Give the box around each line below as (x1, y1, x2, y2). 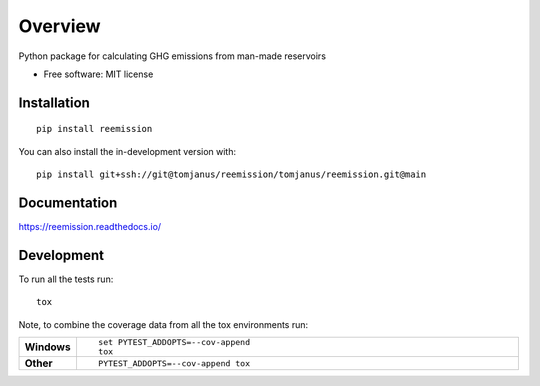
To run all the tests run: (18, 273, 114, 285)
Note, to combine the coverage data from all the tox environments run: (18, 318, 309, 330)
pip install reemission (36, 123, 153, 135)
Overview (18, 15, 101, 37)
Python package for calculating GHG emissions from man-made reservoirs (18, 50, 327, 62)
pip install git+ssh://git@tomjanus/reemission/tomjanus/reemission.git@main (36, 169, 427, 180)
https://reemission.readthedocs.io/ (18, 221, 162, 233)
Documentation (18, 194, 118, 211)
